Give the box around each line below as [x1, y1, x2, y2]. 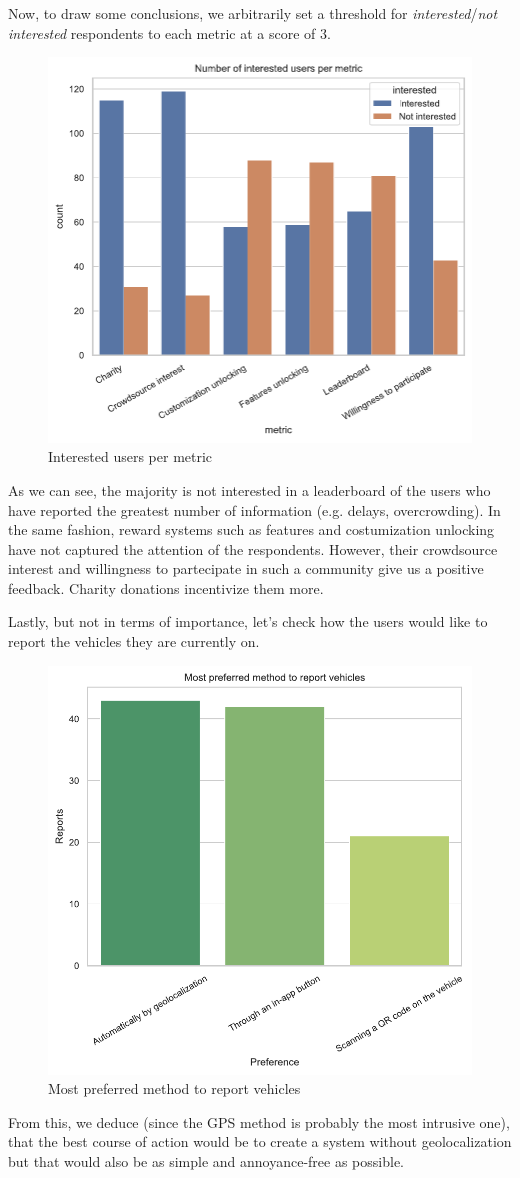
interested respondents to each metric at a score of [8, 22, 316, 43]
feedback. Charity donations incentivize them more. [8, 577, 324, 598]
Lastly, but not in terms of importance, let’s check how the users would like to [8, 611, 488, 632]
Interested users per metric [48, 446, 213, 467]
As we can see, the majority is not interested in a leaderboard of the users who [8, 479, 491, 500]
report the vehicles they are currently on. [8, 631, 260, 652]
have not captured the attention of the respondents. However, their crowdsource [8, 538, 498, 559]
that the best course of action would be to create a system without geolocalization [8, 1131, 512, 1152]
